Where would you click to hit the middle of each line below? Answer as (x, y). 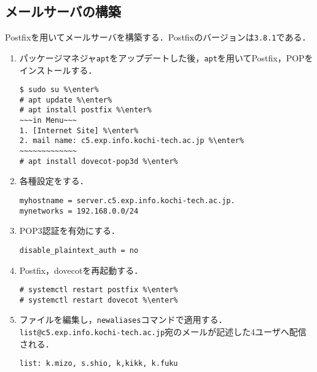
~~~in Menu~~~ (48, 121)
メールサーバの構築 (63, 11)
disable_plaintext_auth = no (79, 250)
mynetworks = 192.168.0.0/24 (79, 211)
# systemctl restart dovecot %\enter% (99, 300)
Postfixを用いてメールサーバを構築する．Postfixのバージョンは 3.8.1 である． (158, 37)
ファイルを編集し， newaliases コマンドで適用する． (123, 320)
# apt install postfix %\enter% (85, 110)
